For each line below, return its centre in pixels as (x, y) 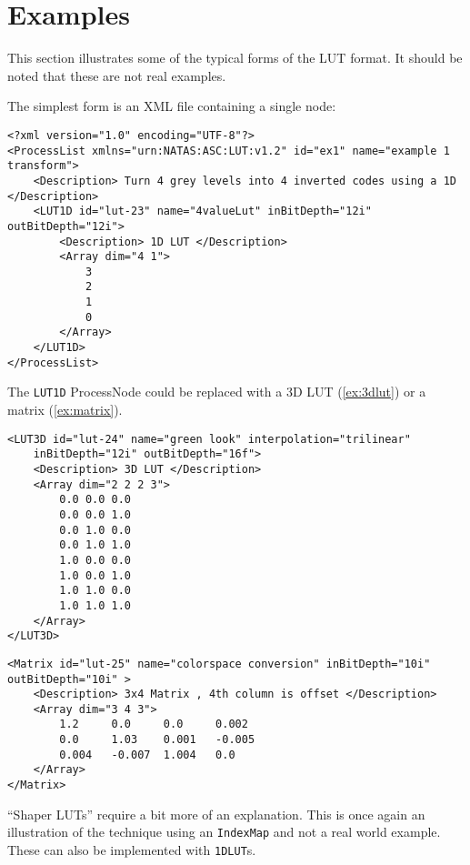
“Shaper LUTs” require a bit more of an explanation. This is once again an (216, 814)
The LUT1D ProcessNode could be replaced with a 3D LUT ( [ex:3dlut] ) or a (217, 392)
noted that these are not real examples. (117, 75)
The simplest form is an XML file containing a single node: (172, 106)
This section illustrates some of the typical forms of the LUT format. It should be (235, 58)
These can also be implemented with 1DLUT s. (132, 850)
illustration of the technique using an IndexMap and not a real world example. (224, 832)
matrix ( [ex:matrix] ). (65, 410)
